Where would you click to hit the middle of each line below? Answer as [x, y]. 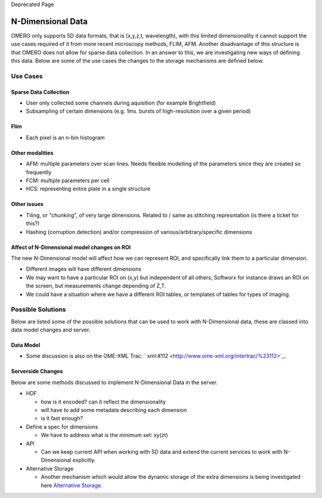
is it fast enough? [62, 419]
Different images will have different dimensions [83, 269]
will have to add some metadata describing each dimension [114, 410]
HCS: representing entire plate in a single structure [88, 189]
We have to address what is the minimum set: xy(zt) [104, 435]
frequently [39, 172]
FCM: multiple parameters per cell [68, 180]
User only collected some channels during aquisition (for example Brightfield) [121, 103]
